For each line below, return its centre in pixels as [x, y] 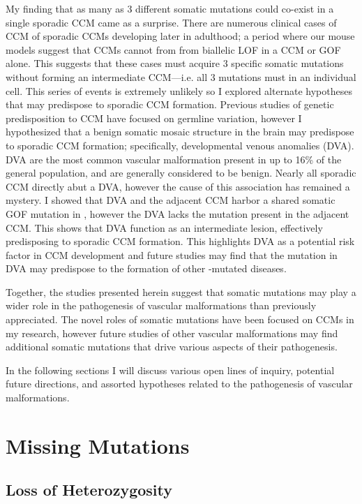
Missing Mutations [98, 445]
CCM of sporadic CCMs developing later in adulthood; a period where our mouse [180, 36]
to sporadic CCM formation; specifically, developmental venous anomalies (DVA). [180, 145]
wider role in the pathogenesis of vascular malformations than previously [161, 305]
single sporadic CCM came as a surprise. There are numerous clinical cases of [171, 22]
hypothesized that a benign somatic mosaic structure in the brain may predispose [180, 132]
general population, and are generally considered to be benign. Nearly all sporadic [181, 173]
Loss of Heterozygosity [89, 490]
